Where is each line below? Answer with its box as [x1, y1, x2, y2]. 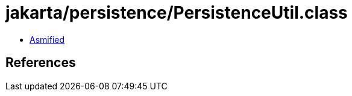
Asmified [30, 34, 65, 45]
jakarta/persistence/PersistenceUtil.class [5, 2, 348, 23]
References [5, 55, 76, 71]
